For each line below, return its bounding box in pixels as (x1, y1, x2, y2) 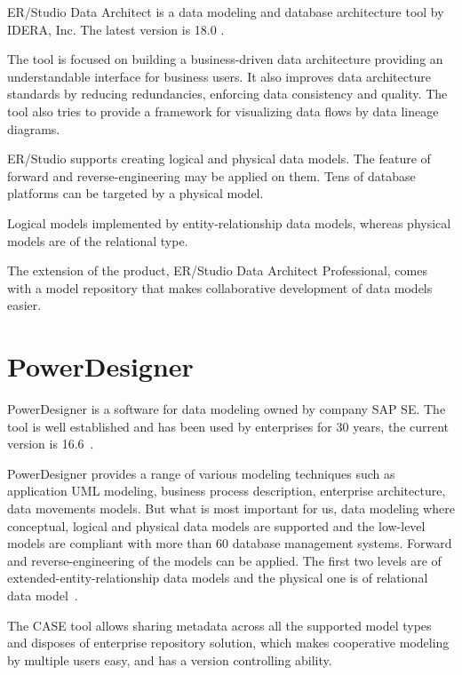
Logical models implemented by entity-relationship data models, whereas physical (7, 213, 451, 232)
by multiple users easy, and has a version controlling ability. (7, 650, 332, 669)
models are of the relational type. (7, 231, 188, 250)
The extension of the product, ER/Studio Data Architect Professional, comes (7, 261, 427, 280)
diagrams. (7, 119, 60, 138)
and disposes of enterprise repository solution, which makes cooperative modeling (7, 633, 450, 652)
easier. (7, 296, 42, 314)
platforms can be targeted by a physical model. (7, 184, 264, 202)
